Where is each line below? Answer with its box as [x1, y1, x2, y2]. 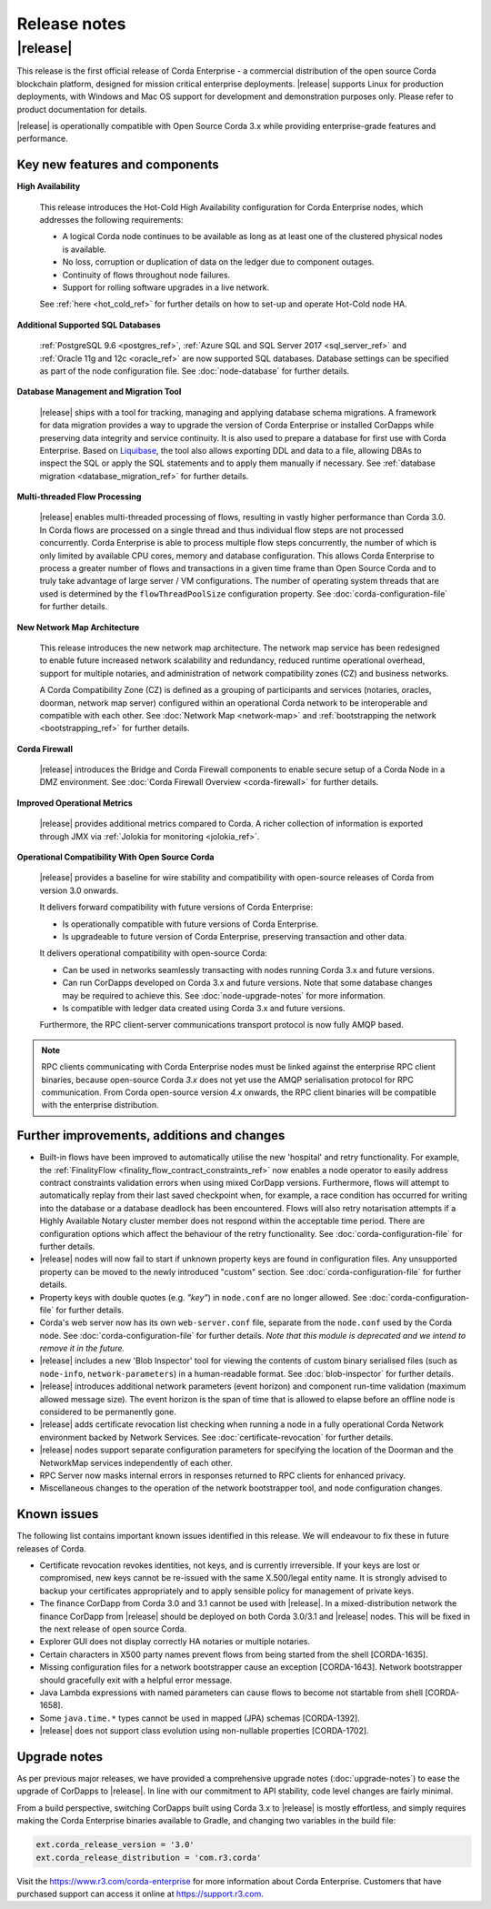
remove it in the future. [39, 1342, 125, 1354]
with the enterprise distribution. [41, 1100, 159, 1110]
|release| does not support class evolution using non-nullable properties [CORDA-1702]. [39, 1725, 369, 1736]
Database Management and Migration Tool [16, 387, 182, 397]
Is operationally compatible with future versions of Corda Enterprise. [62, 919, 318, 929]
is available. [62, 244, 106, 255]
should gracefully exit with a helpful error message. [39, 1674, 233, 1685]
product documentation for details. [16, 104, 147, 115]
